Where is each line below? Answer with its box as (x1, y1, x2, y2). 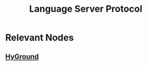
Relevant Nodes (5, 32, 74, 43)
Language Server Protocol (29, 3, 143, 15)
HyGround (5, 52, 39, 61)
